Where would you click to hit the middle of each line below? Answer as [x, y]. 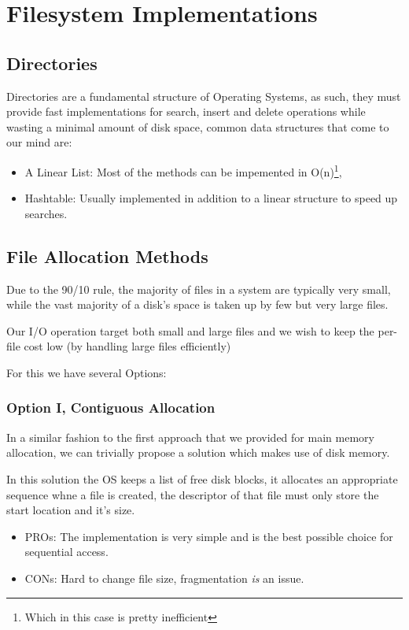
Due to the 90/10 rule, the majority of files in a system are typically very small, [199, 289]
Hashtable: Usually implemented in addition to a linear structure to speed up [211, 198]
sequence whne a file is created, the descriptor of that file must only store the [193, 494]
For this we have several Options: [87, 372]
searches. [46, 213]
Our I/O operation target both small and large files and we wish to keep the [190, 330]
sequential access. [66, 552]
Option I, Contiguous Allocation [111, 408]
